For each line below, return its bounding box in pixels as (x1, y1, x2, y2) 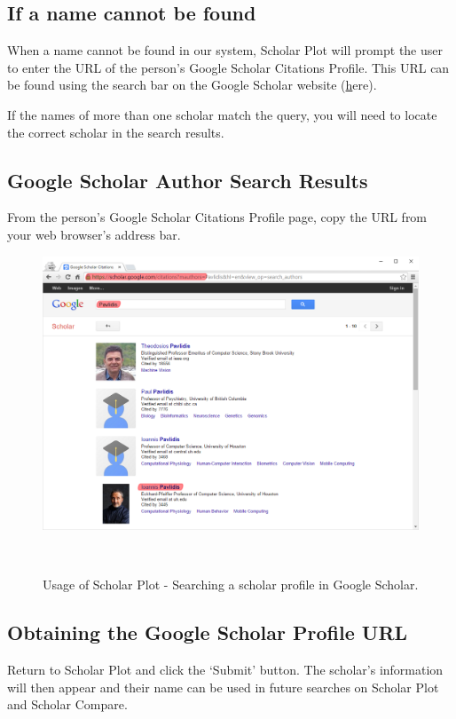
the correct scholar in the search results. (7, 122, 224, 141)
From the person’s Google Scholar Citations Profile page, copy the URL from (7, 208, 428, 226)
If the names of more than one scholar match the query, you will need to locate (7, 105, 437, 123)
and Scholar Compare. (7, 695, 128, 714)
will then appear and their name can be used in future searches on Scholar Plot (7, 677, 439, 696)
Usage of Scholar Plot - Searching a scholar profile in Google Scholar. (43, 575, 419, 594)
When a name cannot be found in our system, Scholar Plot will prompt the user (7, 41, 443, 59)
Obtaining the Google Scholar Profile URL (7, 619, 408, 646)
